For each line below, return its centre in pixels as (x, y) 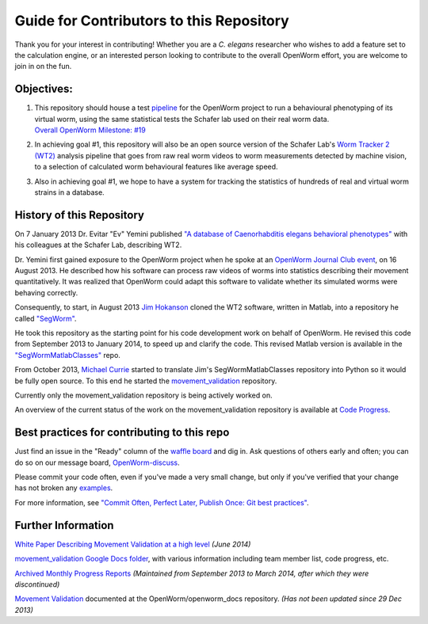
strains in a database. (69, 192)
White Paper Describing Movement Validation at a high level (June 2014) (133, 544)
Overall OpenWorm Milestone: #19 (90, 130)
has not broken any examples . (64, 488)
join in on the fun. (43, 67)
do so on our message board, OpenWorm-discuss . (97, 462)
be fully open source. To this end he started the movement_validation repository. (146, 381)
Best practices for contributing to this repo (122, 433)
